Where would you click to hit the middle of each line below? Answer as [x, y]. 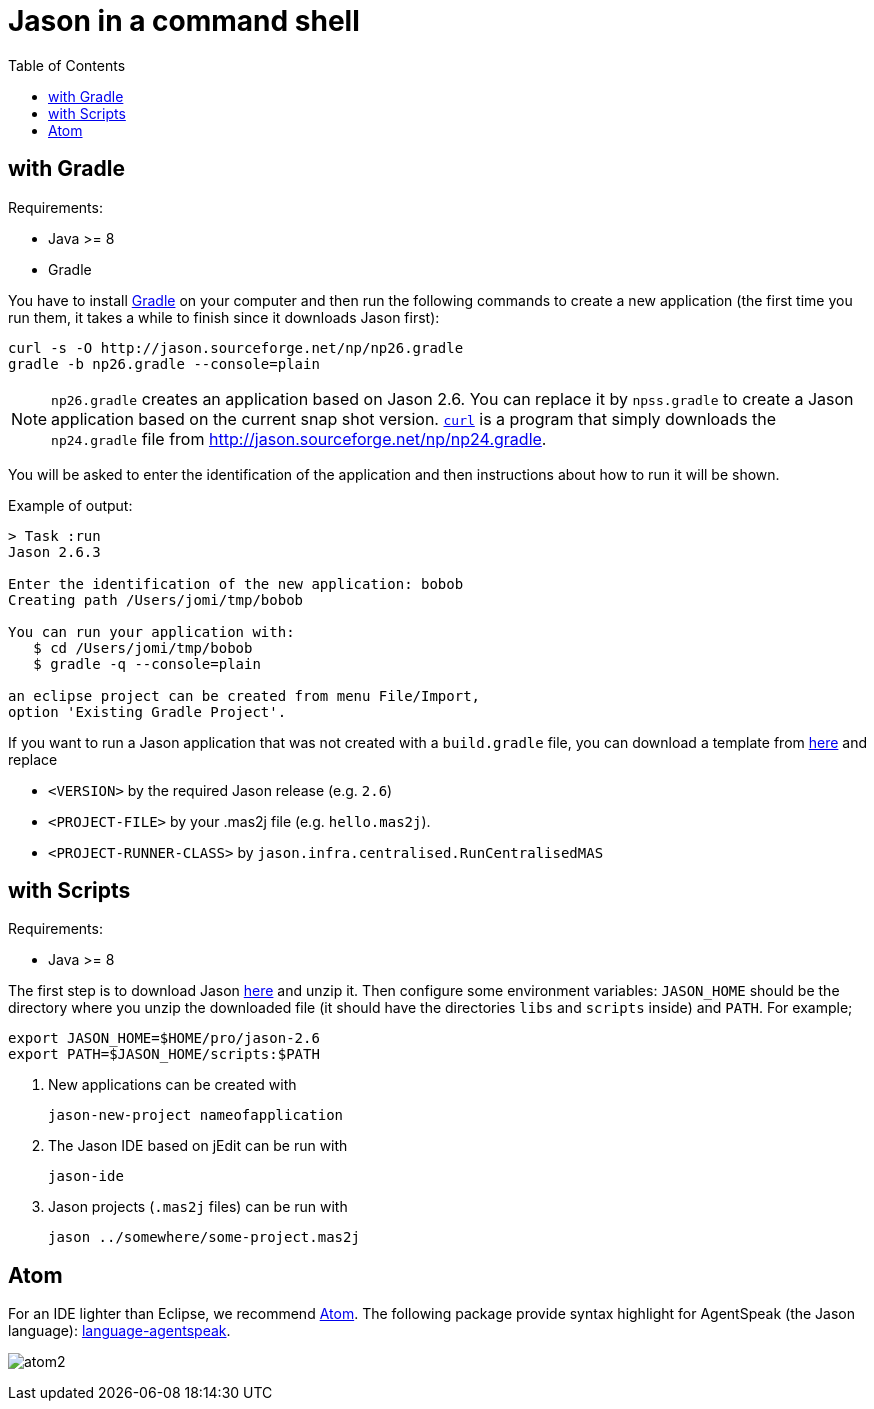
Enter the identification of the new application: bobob [236, 583]
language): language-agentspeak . [119, 1331]
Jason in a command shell [184, 21]
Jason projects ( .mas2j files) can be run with [198, 1207]
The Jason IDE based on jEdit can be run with [198, 1146]
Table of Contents [67, 65]
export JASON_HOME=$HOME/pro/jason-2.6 [164, 1038]
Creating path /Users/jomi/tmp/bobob [156, 599]
